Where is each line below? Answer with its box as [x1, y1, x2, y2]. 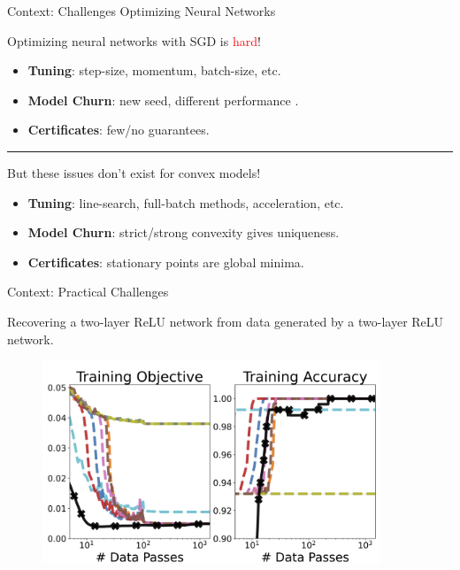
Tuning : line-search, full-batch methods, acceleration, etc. [27, 193, 344, 212]
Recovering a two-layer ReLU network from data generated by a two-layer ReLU [7, 312, 444, 330]
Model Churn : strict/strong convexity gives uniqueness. [27, 223, 340, 242]
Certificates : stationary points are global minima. [27, 252, 304, 271]
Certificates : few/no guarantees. [27, 120, 210, 139]
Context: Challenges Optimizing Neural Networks [7, 2, 276, 19]
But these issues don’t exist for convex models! [7, 163, 261, 181]
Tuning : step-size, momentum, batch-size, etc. [27, 61, 281, 80]
